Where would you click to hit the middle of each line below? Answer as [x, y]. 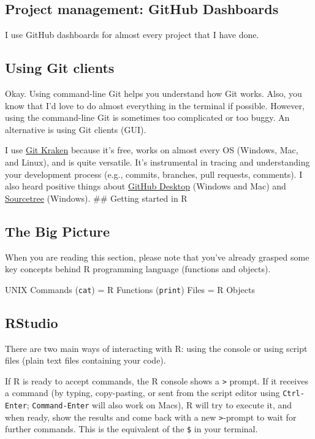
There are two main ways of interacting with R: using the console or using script [156, 348]
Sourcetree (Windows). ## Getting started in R [96, 198]
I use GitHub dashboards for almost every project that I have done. [132, 35]
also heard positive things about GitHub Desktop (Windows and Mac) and [146, 186]
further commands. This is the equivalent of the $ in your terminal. [131, 429]
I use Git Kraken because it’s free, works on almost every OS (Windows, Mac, [152, 150]
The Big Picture [58, 231]
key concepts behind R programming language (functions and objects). [138, 269]
